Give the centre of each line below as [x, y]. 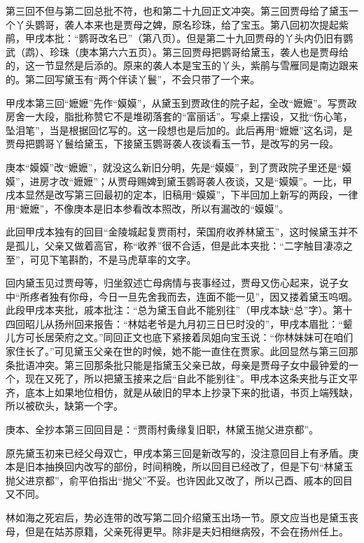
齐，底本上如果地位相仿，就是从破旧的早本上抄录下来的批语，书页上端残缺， [182, 392]
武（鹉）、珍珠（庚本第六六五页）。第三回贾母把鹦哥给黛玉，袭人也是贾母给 [177, 51]
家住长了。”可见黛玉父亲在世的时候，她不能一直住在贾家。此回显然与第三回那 [182, 351]
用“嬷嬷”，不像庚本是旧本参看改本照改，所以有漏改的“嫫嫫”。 [147, 208]
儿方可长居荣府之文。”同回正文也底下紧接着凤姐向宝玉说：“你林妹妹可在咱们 [180, 337]
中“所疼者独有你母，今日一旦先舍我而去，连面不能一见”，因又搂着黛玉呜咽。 [182, 296]
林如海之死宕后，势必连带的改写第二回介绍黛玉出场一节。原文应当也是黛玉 [177, 517]
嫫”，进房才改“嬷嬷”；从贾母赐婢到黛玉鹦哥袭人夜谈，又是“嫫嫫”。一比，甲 [179, 181]
